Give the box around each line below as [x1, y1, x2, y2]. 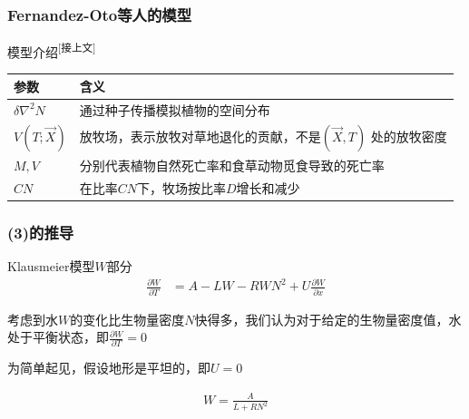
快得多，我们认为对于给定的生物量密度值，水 [194, 309, 462, 328]
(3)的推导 [7, 220, 74, 243]
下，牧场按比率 [136, 178, 226, 197]
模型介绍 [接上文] [7, 40, 96, 61]
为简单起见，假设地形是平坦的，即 [7, 358, 210, 377]
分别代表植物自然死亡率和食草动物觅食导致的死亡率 [79, 155, 385, 174]
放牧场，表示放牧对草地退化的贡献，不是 [79, 126, 321, 145]
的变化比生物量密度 [70, 309, 185, 328]
